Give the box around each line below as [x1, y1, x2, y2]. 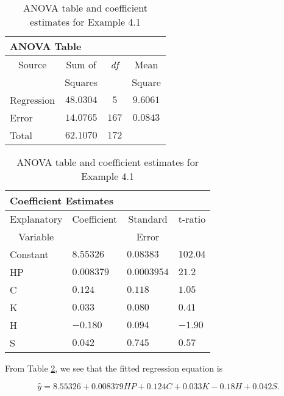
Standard [128, 212, 168, 226]
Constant [10, 247, 49, 261]
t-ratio [178, 212, 206, 226]
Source [18, 57, 47, 71]
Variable [18, 229, 54, 243]
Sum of [66, 57, 96, 71]
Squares [65, 75, 98, 89]
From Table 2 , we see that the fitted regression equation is [5, 362, 223, 374]
